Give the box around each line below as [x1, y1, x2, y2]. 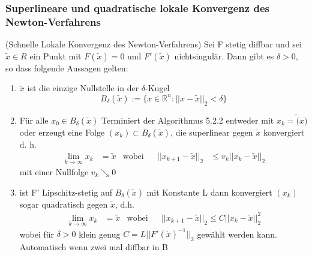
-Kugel [145, 82, 170, 94]
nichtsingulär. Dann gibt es [174, 49, 274, 62]
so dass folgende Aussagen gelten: [5, 61, 128, 74]
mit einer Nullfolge [19, 166, 89, 178]
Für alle [19, 113, 49, 126]
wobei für [19, 227, 55, 240]
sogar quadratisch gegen [19, 197, 108, 210]
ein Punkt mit [29, 49, 82, 62]
